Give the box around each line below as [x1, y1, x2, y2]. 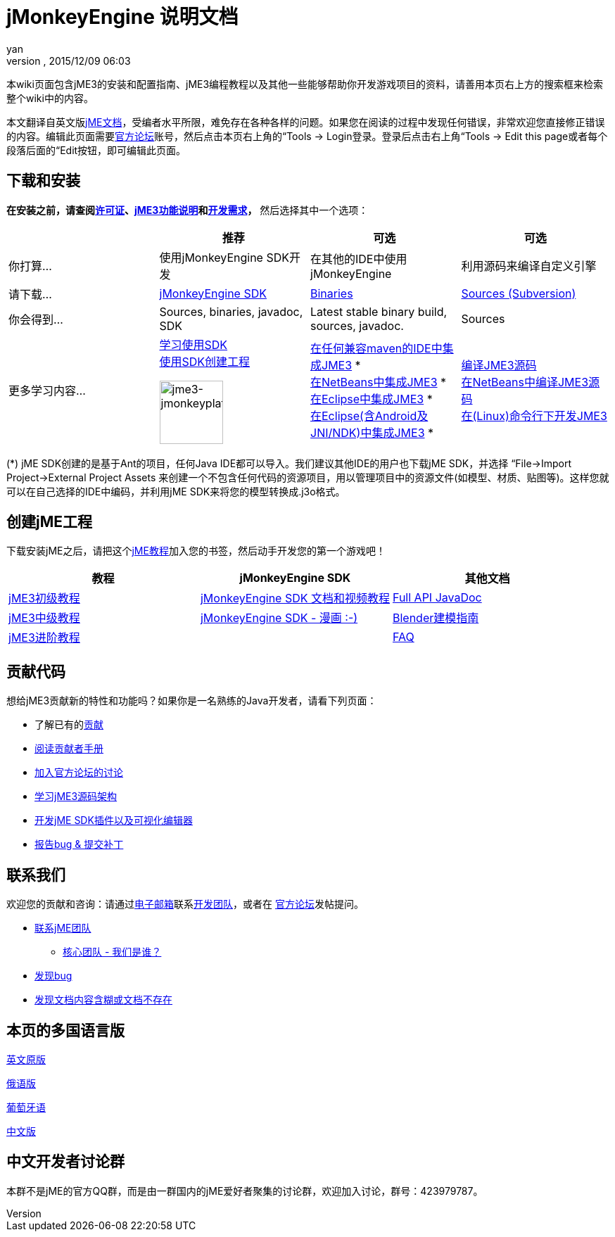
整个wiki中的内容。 [6, 91, 94, 104]
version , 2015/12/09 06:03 [6, 54, 131, 67]
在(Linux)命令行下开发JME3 [461, 408, 607, 423]
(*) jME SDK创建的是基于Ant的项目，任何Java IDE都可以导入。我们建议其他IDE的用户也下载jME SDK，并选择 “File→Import [6, 457, 571, 469]
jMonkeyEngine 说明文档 [6, 5, 239, 29]
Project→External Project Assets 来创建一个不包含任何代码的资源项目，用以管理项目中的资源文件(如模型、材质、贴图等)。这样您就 [6, 471, 609, 483]
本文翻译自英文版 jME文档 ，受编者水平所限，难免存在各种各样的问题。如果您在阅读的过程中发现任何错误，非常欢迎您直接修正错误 [6, 115, 605, 128]
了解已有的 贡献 [34, 718, 103, 731]
